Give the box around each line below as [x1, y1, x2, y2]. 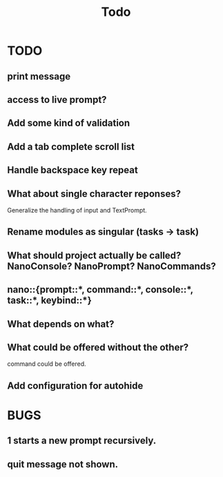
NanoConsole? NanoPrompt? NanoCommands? [7, 260, 216, 272]
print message [7, 70, 71, 82]
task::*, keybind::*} [7, 295, 92, 306]
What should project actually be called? [7, 249, 182, 261]
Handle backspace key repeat [7, 164, 138, 176]
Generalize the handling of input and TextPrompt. [7, 206, 147, 214]
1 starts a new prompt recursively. [7, 435, 157, 447]
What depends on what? [7, 318, 115, 330]
